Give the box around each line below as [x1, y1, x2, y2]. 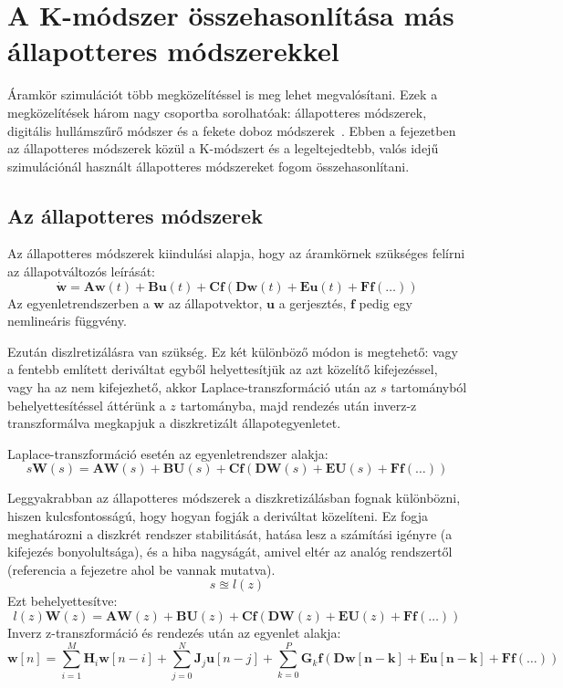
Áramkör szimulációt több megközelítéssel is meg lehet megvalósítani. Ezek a [7, 85, 438, 104]
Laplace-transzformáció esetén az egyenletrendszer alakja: [7, 443, 328, 463]
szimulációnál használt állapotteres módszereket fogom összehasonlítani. [7, 156, 410, 175]
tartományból [391, 378, 467, 397]
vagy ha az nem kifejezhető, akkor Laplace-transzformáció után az [7, 378, 377, 397]
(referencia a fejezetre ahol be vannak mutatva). [7, 559, 276, 579]
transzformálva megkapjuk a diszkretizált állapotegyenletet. [7, 413, 341, 433]
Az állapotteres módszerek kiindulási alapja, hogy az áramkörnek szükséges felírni [7, 244, 465, 263]
